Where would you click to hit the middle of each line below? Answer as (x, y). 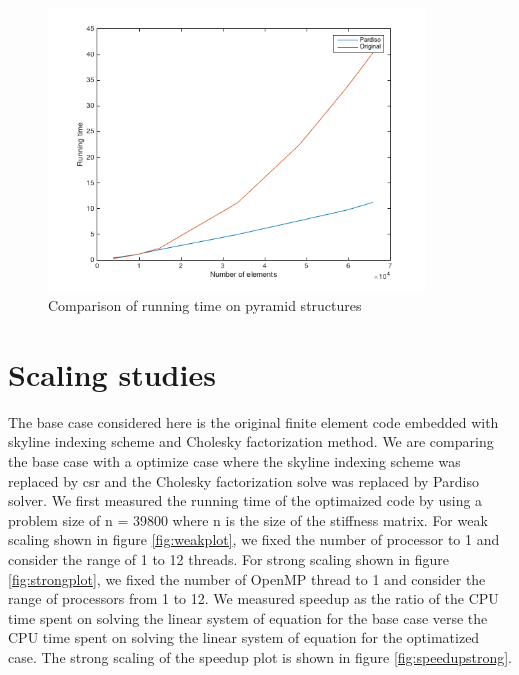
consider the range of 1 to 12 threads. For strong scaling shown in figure (229, 558)
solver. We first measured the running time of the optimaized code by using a (245, 500)
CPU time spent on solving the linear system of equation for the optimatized (244, 637)
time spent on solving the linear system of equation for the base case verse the (248, 617)
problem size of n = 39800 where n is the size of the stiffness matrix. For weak (248, 519)
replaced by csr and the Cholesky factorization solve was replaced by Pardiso (243, 480)
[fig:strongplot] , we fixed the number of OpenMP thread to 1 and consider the (247, 578)
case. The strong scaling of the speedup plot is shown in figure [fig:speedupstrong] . (260, 656)
